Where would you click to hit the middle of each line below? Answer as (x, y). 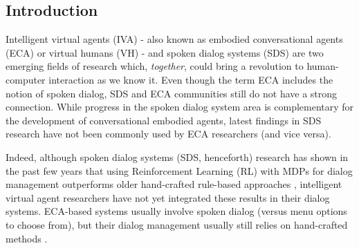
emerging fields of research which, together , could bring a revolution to (155, 66)
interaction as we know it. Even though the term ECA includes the (191, 79)
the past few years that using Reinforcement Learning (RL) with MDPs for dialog (179, 170)
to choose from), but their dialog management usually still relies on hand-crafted (177, 224)
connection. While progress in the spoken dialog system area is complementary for (180, 107)
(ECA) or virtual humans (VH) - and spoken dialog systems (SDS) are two (165, 52)
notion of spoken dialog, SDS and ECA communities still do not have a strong (172, 93)
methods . (27, 238)
